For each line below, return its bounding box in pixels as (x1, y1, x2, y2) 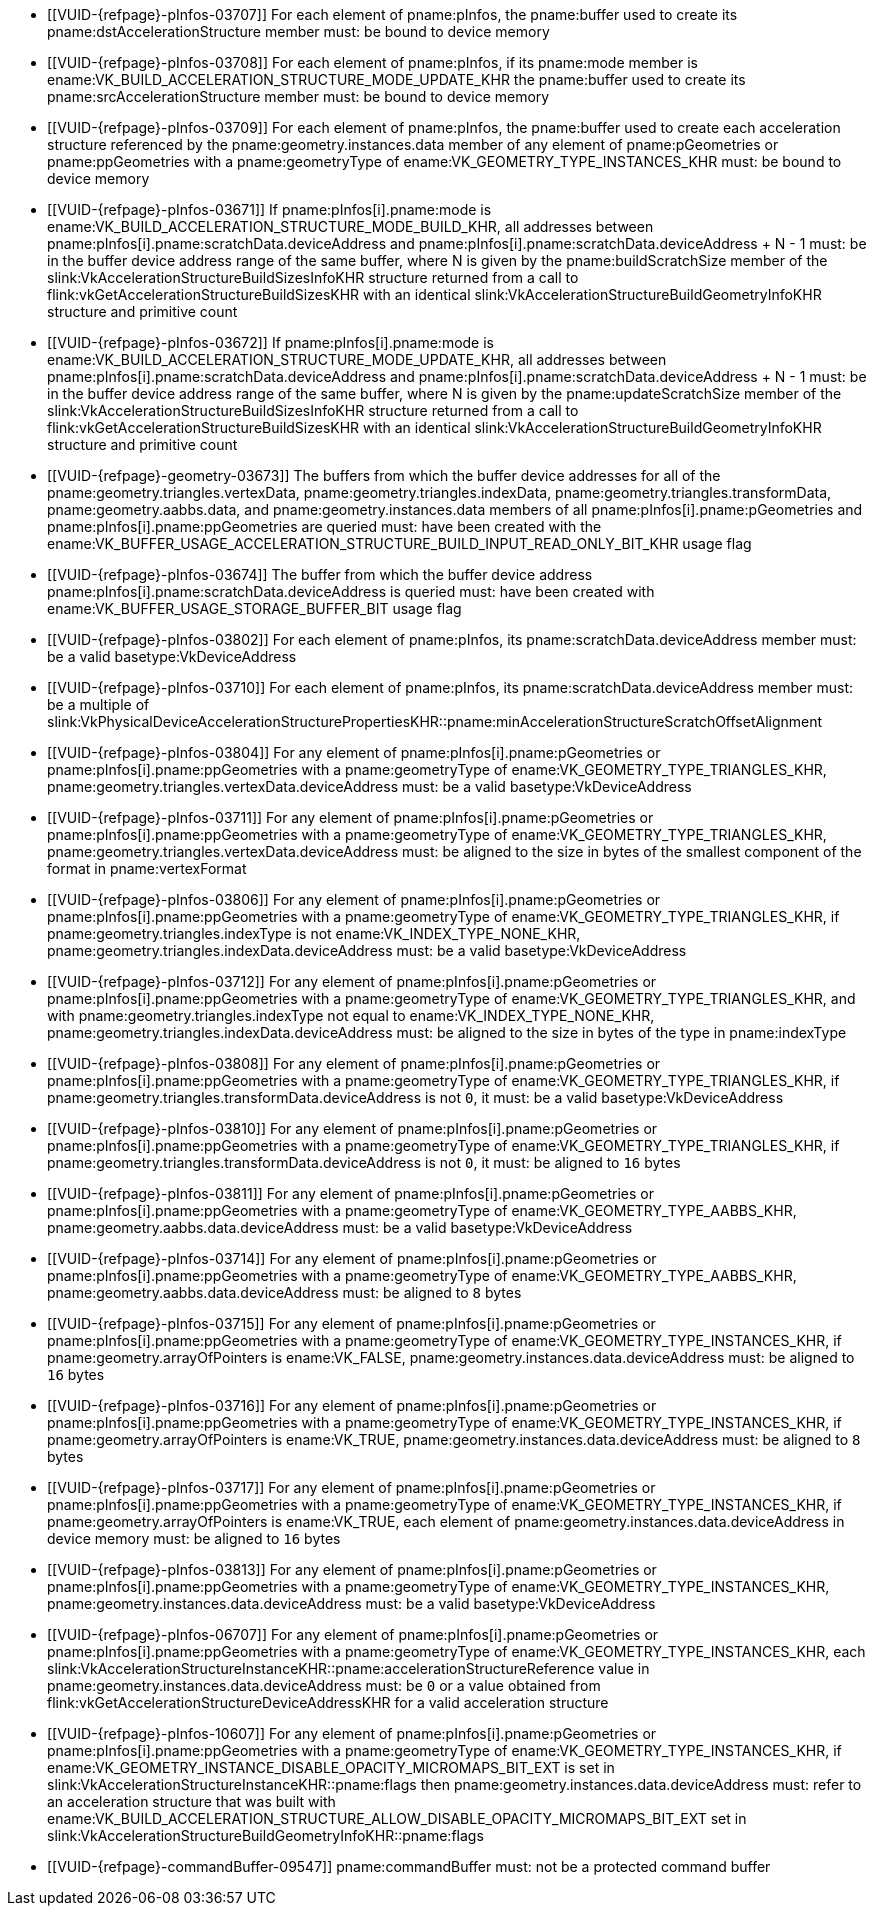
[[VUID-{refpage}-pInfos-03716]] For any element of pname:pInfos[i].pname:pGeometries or (47, 1397, 657, 1414)
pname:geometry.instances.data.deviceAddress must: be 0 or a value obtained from (47, 1677, 601, 1694)
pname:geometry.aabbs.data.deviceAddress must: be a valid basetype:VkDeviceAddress (47, 1219, 633, 1236)
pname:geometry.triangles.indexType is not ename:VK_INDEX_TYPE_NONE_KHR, (47, 925, 581, 942)
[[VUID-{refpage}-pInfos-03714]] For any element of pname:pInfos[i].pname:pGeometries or (47, 1250, 657, 1267)
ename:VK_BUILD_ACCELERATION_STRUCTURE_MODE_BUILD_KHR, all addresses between (47, 218, 654, 235)
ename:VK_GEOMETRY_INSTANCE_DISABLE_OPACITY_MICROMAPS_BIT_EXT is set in (47, 1759, 615, 1776)
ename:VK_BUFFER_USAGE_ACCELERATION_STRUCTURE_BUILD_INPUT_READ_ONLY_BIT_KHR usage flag (47, 535, 752, 552)
